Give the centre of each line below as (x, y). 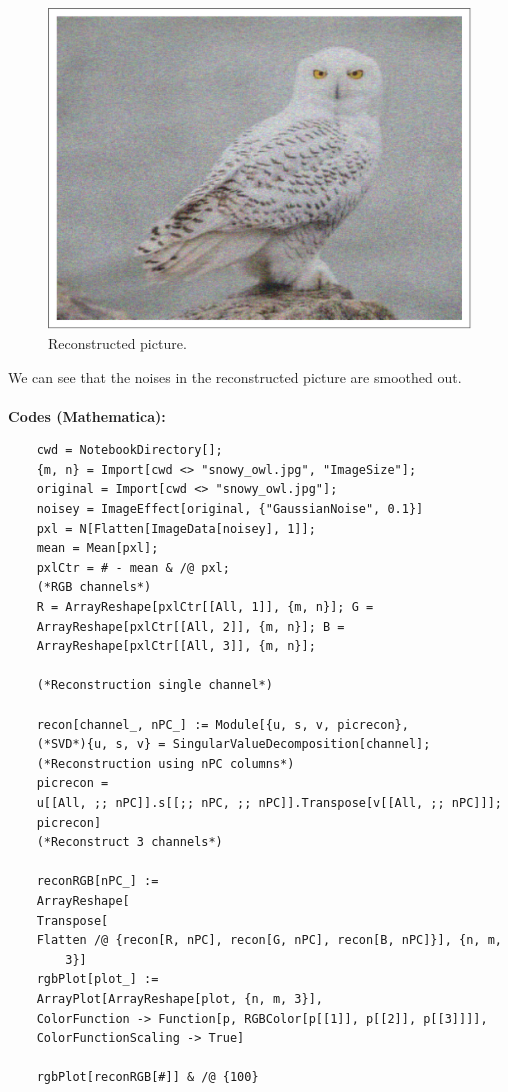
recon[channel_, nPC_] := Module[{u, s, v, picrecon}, (222, 724)
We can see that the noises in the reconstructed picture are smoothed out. (235, 376)
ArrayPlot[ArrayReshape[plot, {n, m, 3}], (179, 998)
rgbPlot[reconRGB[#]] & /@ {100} (147, 1077)
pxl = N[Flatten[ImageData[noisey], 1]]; (176, 528)
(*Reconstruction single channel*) (154, 685)
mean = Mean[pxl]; (97, 548)
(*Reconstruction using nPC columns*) (165, 763)
